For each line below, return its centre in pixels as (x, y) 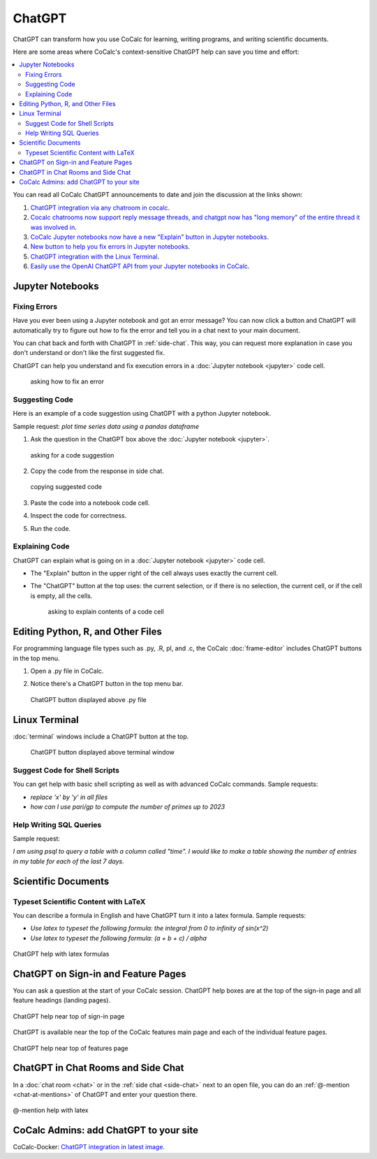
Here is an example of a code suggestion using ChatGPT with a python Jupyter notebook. (142, 414)
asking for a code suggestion (72, 455)
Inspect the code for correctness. (79, 516)
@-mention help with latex (51, 1110)
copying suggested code (66, 487)
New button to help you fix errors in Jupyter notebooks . (110, 247)
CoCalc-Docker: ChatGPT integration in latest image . (89, 1147)
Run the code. (51, 528)
